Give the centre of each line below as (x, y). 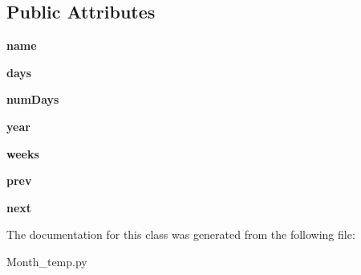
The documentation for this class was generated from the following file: (181, 234)
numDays (33, 99)
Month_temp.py (47, 261)
